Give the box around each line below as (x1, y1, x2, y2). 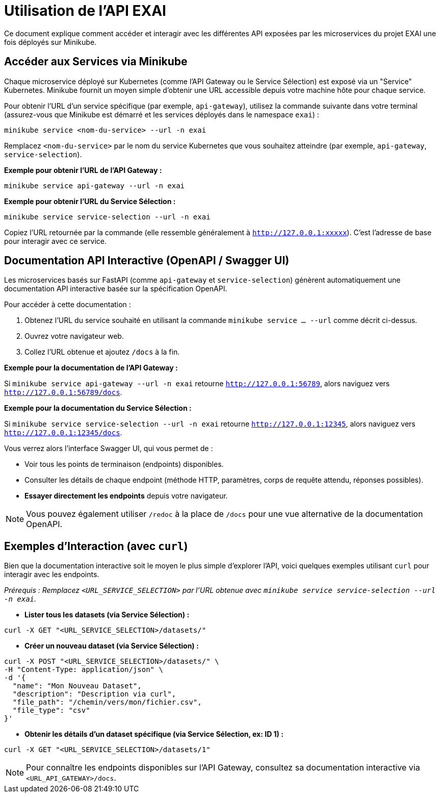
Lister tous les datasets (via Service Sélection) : (24, 610, 190, 619)
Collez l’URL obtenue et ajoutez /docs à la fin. (24, 347, 180, 357)
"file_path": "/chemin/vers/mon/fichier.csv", (12, 698, 202, 707)
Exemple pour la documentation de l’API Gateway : (4, 363, 178, 372)
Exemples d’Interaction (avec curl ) (4, 539, 188, 553)
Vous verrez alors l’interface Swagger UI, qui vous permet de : (4, 444, 213, 453)
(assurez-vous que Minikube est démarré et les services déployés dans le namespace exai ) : (4, 110, 319, 119)
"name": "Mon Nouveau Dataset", (12, 682, 142, 690)
